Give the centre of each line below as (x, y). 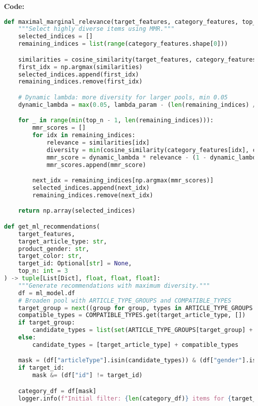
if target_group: (47, 323)
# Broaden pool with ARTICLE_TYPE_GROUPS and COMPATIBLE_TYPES (125, 300)
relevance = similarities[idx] (98, 142)
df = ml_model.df (47, 293)
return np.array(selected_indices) (77, 211)
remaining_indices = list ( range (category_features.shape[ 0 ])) (123, 44)
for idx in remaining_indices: (84, 135)
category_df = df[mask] (57, 391)
